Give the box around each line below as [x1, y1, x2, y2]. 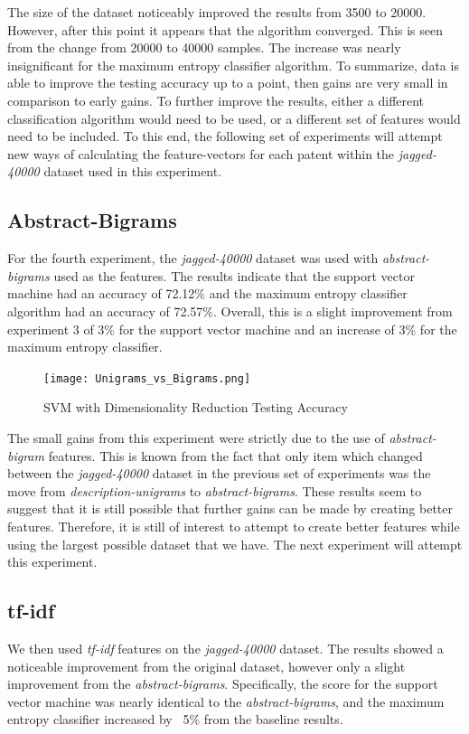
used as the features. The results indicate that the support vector [53, 266, 415, 285]
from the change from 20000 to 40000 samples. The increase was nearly [7, 38, 401, 57]
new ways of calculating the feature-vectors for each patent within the [7, 144, 395, 163]
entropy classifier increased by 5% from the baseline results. [7, 710, 343, 729]
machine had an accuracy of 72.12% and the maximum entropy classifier [7, 284, 408, 303]
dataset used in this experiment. [43, 162, 222, 181]
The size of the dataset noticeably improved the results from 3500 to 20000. [7, 3, 427, 21]
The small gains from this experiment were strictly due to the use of [7, 428, 385, 447]
